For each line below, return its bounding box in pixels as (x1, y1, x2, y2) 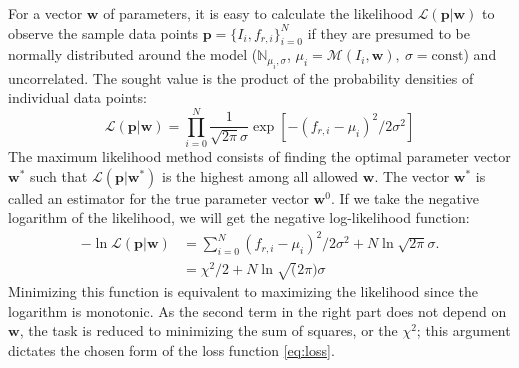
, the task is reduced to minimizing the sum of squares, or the (19, 320, 398, 341)
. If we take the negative (330, 187, 480, 208)
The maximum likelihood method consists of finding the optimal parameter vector (8, 146, 511, 167)
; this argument (416, 320, 511, 341)
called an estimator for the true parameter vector (8, 187, 309, 208)
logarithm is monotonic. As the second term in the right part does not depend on (8, 300, 507, 321)
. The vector (374, 165, 450, 186)
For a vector (8, 3, 83, 23)
